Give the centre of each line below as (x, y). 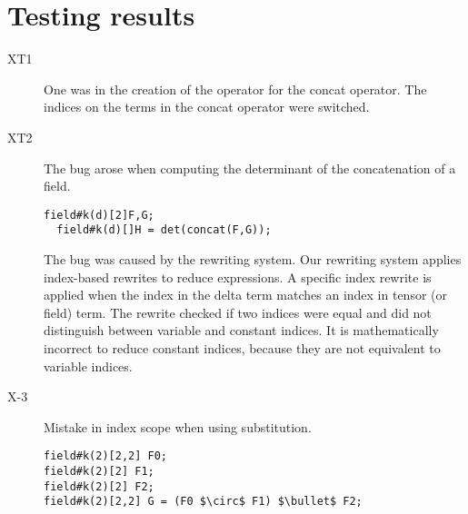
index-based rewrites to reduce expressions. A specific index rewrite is (238, 277)
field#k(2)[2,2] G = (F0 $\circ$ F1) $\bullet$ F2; (203, 502)
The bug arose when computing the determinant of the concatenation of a (250, 168)
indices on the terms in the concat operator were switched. (207, 107)
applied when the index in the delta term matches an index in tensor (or (245, 295)
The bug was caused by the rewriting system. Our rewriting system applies (253, 259)
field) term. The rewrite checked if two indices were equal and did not (238, 312)
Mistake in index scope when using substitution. (178, 426)
